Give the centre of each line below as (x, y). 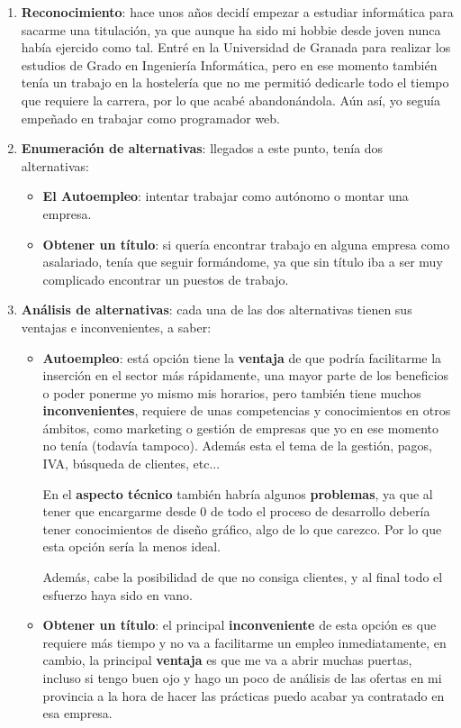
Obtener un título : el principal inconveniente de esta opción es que (240, 625)
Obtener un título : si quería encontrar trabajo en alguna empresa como (246, 244)
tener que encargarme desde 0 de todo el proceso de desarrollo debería (236, 511)
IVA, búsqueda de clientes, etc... (131, 464)
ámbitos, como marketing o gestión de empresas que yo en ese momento (241, 428)
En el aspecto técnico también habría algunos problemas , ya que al (238, 493)
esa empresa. (77, 713)
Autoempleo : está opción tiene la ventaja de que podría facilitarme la (242, 357)
